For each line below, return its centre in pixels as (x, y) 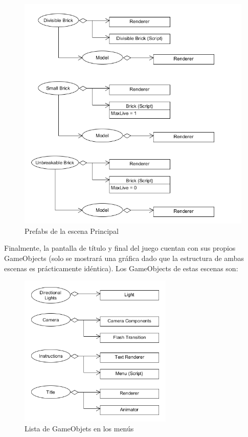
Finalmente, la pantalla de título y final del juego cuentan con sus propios (120, 248)
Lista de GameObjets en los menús (79, 429)
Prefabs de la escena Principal (72, 231)
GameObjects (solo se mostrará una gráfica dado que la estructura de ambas (124, 258)
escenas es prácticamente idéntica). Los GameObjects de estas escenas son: (121, 268)
